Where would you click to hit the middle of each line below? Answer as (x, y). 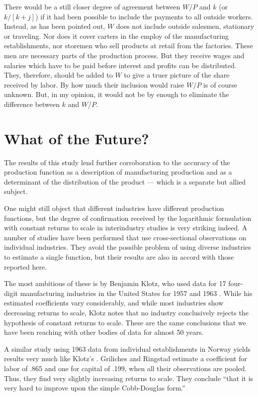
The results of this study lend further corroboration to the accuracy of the (117, 162)
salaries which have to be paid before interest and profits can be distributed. (120, 65)
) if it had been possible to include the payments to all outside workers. (144, 16)
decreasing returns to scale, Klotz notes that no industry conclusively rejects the (126, 312)
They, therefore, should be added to (58, 75)
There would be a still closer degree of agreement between (92, 6)
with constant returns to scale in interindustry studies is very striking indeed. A (126, 228)
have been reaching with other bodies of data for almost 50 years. (104, 332)
